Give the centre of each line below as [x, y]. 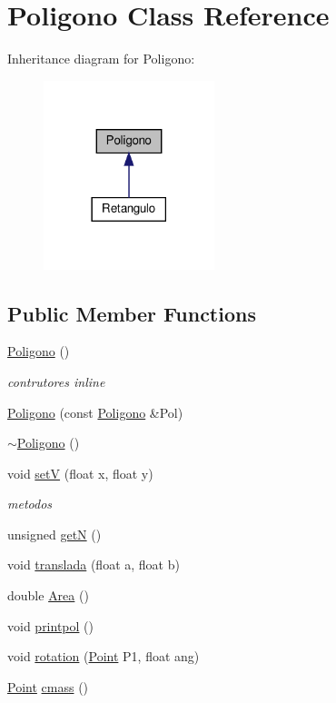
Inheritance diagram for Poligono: [101, 59]
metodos [30, 504]
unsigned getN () [54, 534]
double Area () [48, 595]
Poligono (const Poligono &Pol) [95, 412]
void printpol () [50, 625]
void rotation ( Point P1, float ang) [104, 656]
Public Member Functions [132, 313]
